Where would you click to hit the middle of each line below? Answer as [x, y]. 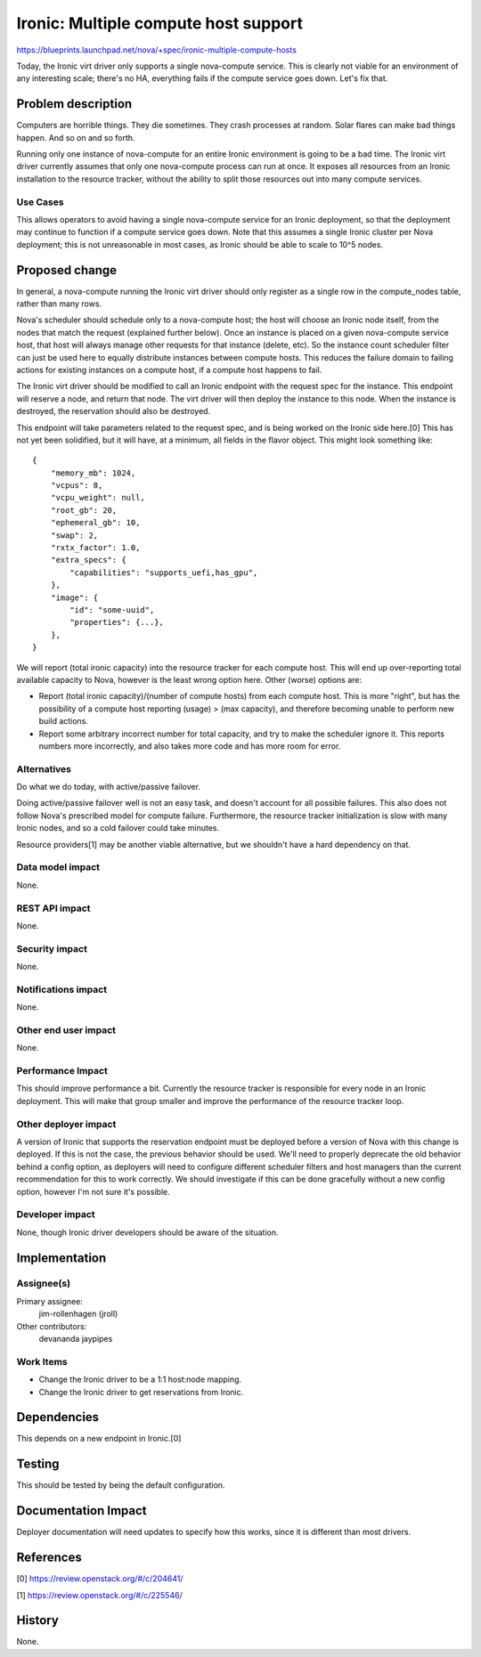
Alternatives [44, 768]
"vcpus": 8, [77, 486]
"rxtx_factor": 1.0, [95, 548]
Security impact [52, 948]
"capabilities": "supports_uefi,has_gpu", [164, 573]
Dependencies [58, 1417]
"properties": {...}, [117, 622]
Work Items [42, 1361]
